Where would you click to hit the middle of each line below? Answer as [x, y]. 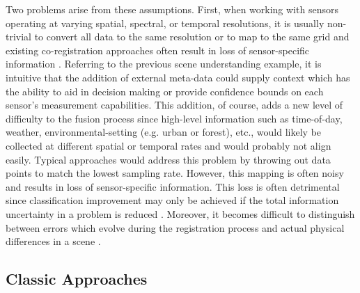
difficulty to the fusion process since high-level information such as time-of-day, [174, 118]
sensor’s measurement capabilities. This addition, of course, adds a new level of [174, 105]
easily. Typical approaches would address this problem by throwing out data [168, 159]
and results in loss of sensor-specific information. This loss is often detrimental [173, 186]
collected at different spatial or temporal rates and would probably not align [169, 145]
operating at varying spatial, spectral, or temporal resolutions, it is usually [165, 23]
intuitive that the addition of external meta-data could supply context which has [178, 77]
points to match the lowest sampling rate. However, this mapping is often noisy [175, 173]
